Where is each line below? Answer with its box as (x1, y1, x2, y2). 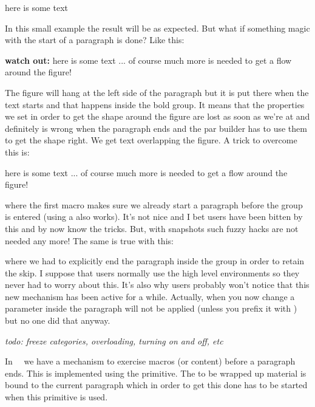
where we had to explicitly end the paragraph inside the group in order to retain (5, 255, 305, 267)
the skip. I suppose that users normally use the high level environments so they (5, 266, 300, 279)
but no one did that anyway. (5, 314, 110, 327)
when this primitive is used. (5, 391, 108, 403)
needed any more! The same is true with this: (5, 234, 174, 247)
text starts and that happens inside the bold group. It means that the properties (5, 98, 305, 111)
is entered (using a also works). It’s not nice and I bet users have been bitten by (5, 210, 303, 223)
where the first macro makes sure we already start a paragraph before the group (5, 198, 303, 211)
